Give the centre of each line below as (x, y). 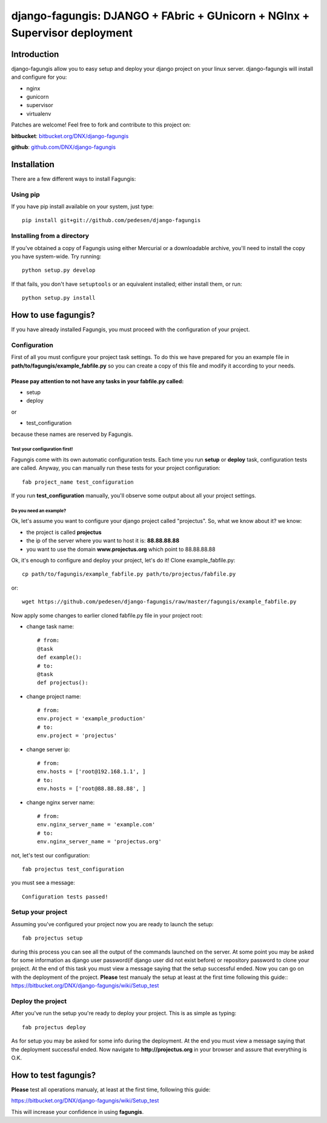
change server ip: (48, 749)
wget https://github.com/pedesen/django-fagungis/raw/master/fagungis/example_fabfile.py (159, 602)
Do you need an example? (39, 511)
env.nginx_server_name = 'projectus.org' (99, 842)
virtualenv (39, 114)
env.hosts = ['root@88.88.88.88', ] (91, 789)
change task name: (50, 626)
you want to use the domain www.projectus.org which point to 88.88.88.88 (121, 549)
